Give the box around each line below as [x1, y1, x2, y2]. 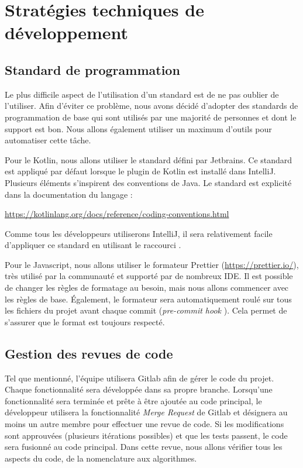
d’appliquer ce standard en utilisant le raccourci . [5, 239, 181, 251]
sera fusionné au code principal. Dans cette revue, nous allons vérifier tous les [5, 441, 283, 453]
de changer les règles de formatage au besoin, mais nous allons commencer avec [5, 281, 289, 294]
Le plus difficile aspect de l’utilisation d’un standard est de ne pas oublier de [5, 88, 279, 100]
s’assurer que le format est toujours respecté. [5, 315, 165, 328]
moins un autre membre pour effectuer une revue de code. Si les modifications [5, 418, 284, 430]
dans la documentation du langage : [5, 188, 133, 200]
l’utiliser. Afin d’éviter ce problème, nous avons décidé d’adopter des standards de [5, 99, 298, 112]
